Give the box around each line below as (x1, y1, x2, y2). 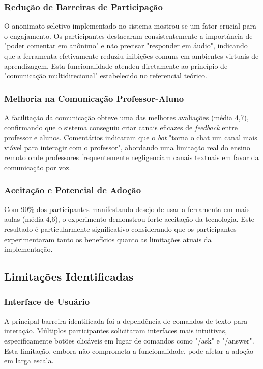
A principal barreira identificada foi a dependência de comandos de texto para (4, 315, 248, 326)
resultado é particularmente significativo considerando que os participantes (4, 223, 237, 234)
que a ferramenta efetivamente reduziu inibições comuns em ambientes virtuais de (4, 50, 259, 61)
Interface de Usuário (4, 295, 90, 308)
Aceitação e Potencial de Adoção (4, 183, 141, 196)
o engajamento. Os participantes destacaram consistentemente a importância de (4, 30, 253, 41)
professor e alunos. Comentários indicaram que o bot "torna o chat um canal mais (4, 132, 257, 143)
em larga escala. (4, 355, 54, 366)
